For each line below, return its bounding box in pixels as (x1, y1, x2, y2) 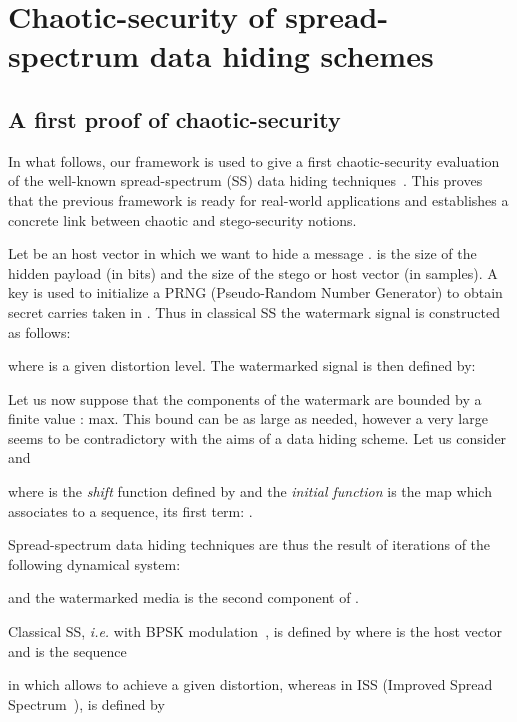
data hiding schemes (149, 35, 434, 76)
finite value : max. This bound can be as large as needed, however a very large (8, 408, 488, 429)
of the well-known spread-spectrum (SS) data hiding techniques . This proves (8, 170, 483, 191)
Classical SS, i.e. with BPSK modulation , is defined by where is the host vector (8, 621, 502, 642)
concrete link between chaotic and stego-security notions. (8, 209, 357, 230)
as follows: (8, 321, 71, 342)
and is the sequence (8, 640, 127, 661)
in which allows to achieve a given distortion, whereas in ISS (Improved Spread (8, 674, 493, 695)
